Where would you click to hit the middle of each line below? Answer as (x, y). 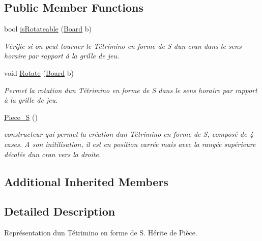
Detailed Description (60, 211)
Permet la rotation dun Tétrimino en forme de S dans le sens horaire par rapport (131, 90)
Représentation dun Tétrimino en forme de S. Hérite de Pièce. (101, 233)
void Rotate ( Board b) (39, 72)
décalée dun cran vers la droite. (53, 154)
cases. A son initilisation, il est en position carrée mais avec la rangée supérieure (130, 144)
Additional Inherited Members (86, 181)
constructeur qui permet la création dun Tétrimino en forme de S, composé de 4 (129, 134)
